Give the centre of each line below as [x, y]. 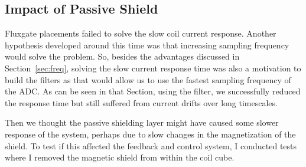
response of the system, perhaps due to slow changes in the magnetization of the [150, 134]
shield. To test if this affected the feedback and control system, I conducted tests [151, 145]
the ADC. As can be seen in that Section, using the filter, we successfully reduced [153, 91]
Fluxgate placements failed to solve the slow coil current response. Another [141, 33]
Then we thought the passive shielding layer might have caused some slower [142, 122]
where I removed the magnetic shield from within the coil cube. [120, 157]
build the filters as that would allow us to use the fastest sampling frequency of [148, 79]
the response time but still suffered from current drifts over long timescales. [141, 102]
